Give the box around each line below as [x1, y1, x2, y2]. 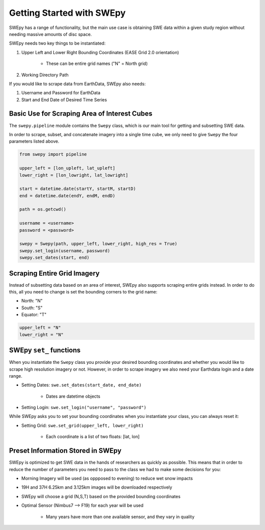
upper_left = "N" [19, 325, 61, 330]
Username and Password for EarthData [21, 90, 101, 96]
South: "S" [21, 305, 43, 311]
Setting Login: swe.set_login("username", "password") [21, 405, 147, 411]
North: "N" [21, 298, 43, 304]
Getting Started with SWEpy [9, 7, 126, 18]
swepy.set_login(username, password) [19, 248, 110, 253]
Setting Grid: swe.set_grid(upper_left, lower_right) [21, 422, 144, 428]
